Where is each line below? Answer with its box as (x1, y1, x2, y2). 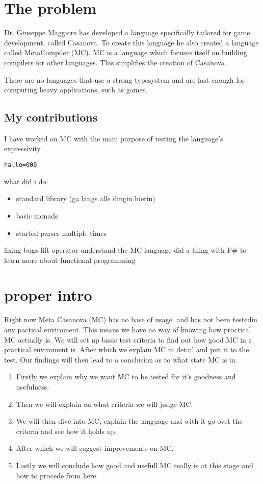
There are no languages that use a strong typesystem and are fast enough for (4, 74, 245, 85)
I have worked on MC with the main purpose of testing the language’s (4, 133, 223, 143)
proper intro (4, 284, 92, 305)
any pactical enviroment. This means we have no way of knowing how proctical (4, 324, 251, 335)
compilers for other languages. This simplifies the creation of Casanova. (4, 57, 227, 67)
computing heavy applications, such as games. (4, 84, 148, 95)
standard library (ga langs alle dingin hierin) (16, 193, 155, 204)
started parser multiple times (16, 227, 107, 238)
